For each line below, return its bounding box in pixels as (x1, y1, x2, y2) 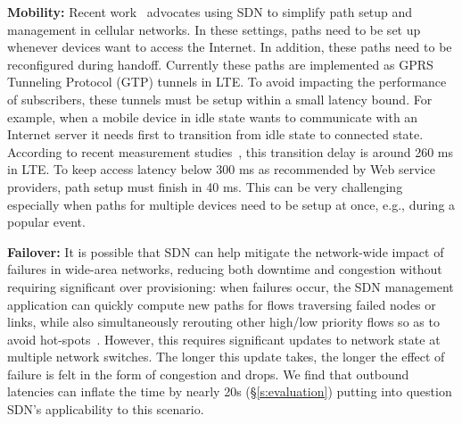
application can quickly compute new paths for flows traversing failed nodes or (7, 295, 436, 313)
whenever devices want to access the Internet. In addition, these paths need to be (7, 37, 452, 56)
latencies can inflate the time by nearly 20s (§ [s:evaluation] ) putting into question (7, 382, 452, 401)
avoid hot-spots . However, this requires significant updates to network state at (7, 329, 441, 348)
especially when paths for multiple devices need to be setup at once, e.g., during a (7, 195, 456, 213)
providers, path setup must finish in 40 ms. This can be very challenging (7, 177, 403, 195)
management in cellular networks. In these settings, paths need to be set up (7, 20, 421, 38)
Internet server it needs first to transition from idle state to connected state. (7, 125, 424, 144)
